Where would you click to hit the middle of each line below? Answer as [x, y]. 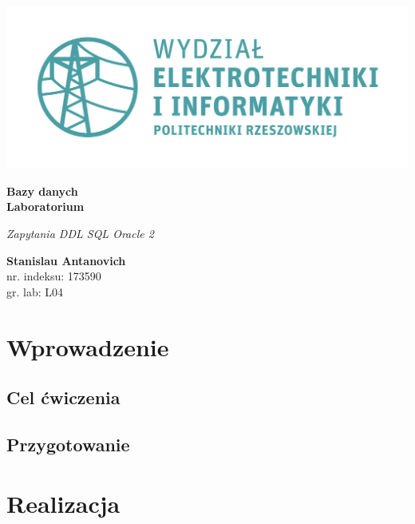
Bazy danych [42, 191]
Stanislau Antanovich [66, 260]
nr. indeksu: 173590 [54, 276]
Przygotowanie [68, 444]
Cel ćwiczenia [63, 397]
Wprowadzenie [88, 346]
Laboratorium [45, 206]
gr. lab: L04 [35, 291]
